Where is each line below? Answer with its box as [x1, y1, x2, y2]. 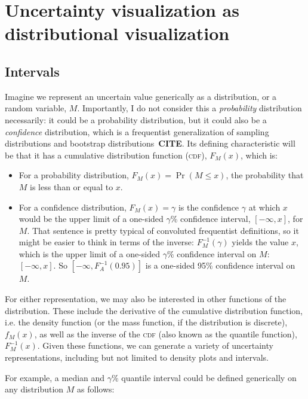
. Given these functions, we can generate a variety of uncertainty [37, 339, 273, 352]
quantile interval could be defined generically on [121, 371, 297, 383]
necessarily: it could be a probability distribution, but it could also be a [5, 113, 267, 126]
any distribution [5, 383, 64, 395]
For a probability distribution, [19, 169, 129, 181]
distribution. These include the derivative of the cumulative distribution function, [5, 304, 303, 316]
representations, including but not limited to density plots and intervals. [5, 351, 269, 364]
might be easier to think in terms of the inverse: [19, 236, 194, 248]
